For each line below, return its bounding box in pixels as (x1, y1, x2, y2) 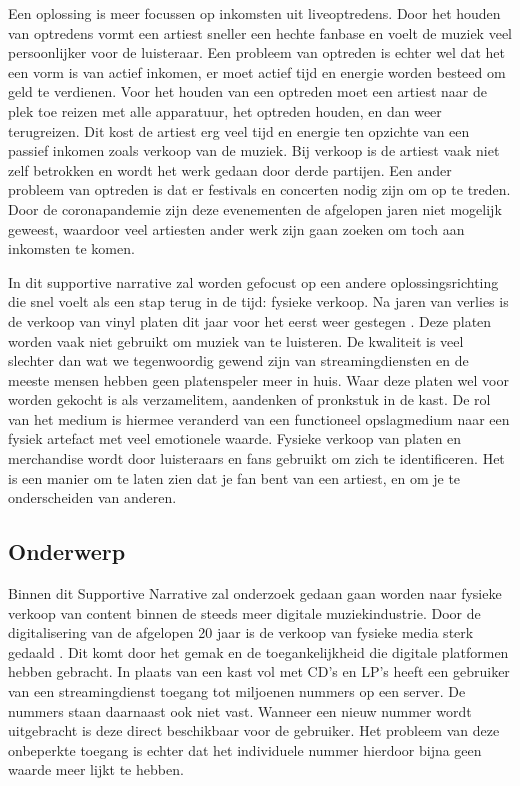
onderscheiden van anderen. (8, 487, 177, 508)
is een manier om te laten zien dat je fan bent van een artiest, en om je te (8, 467, 461, 488)
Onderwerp (8, 536, 126, 567)
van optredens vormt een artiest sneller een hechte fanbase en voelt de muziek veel (8, 22, 512, 43)
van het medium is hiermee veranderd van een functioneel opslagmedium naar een (8, 408, 510, 429)
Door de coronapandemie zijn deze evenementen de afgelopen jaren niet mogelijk (8, 198, 502, 219)
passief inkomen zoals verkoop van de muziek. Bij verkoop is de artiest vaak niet (8, 140, 500, 161)
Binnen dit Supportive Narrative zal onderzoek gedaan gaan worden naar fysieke (8, 583, 502, 604)
